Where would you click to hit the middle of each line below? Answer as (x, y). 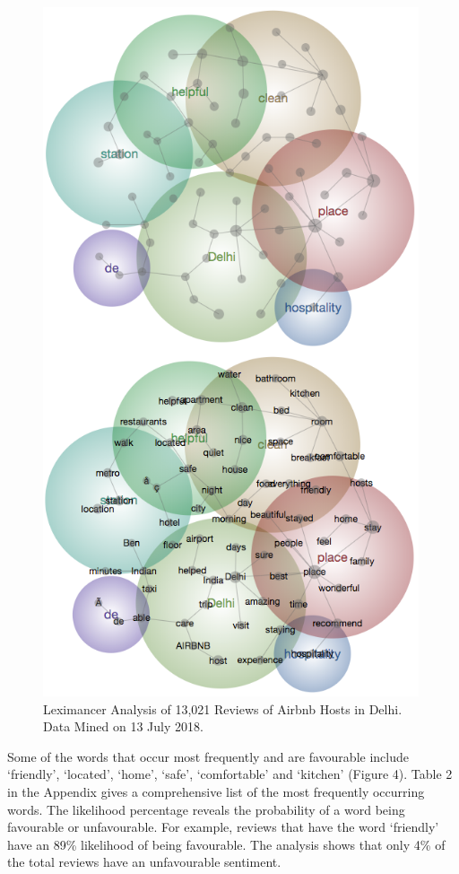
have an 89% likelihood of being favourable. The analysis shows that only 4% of (226, 844)
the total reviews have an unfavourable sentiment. (144, 862)
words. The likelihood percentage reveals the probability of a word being (206, 809)
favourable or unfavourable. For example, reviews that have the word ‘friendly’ (223, 827)
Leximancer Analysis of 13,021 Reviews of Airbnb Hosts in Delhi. (223, 708)
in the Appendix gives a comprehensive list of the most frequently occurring (216, 791)
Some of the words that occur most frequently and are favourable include (208, 756)
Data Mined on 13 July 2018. (123, 726)
